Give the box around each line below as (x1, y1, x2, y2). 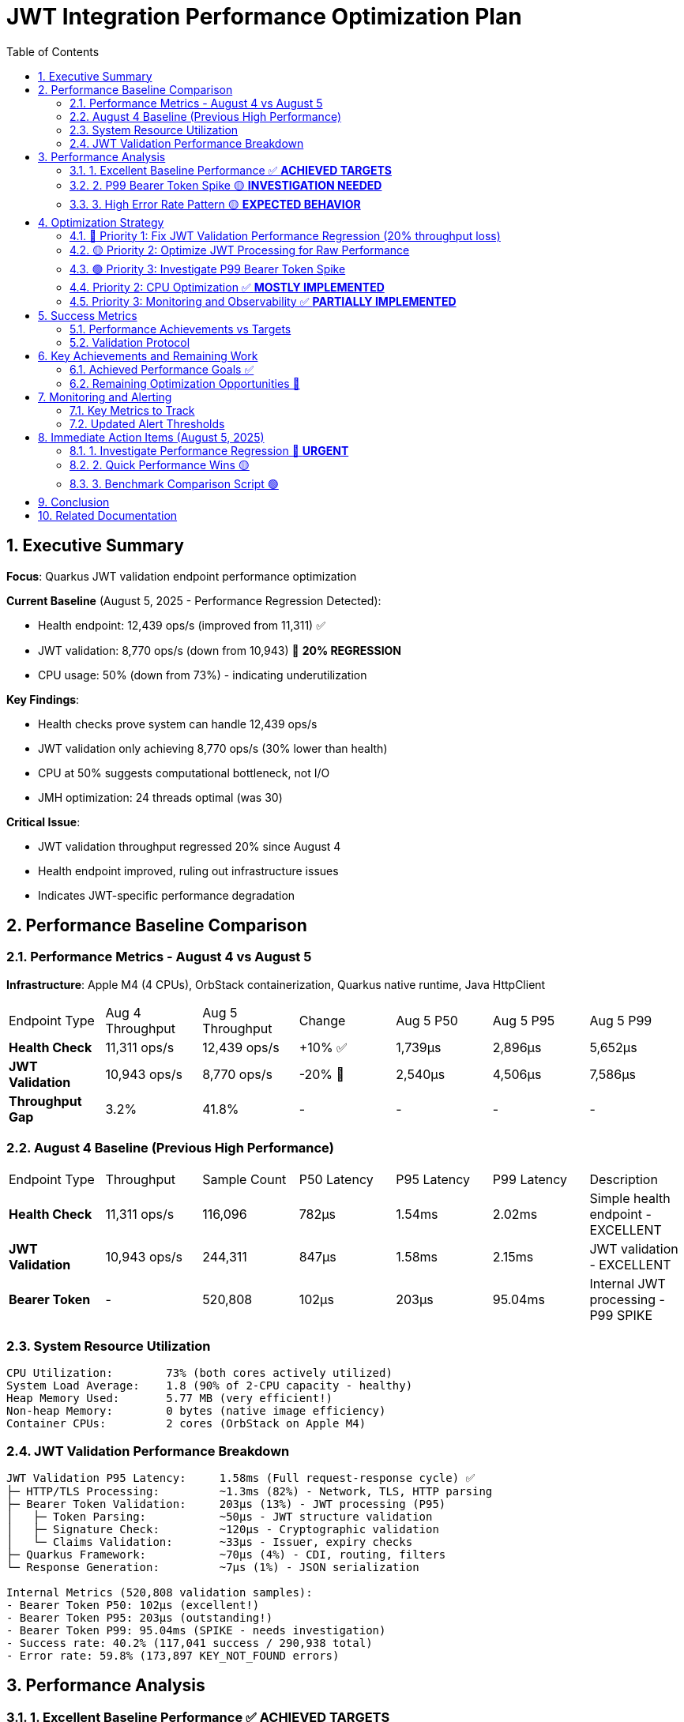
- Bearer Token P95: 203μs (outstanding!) (6, 1611, 273, 1625)
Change (299, 1012, 346, 1028)
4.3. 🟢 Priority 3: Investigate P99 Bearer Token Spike (70, 261, 346, 276)
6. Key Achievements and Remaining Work (38, 348, 258, 363)
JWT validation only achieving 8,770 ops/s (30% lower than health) (38, 741, 388, 755)
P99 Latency (492, 1171, 568, 1187)
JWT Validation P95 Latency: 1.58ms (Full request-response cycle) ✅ (6, 1472, 475, 1485)
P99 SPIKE (589, 1307, 653, 1323)
